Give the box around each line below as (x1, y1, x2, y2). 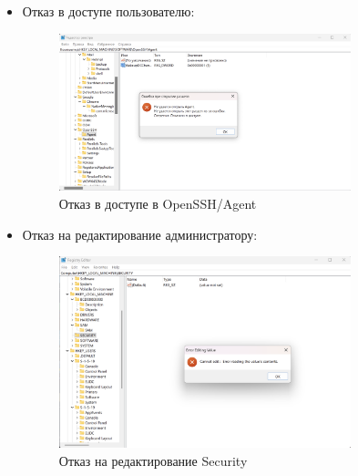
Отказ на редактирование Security (58, 450, 248, 470)
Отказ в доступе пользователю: (22, 2, 195, 20)
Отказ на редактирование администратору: (22, 224, 258, 243)
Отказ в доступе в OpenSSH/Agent (58, 194, 257, 213)
